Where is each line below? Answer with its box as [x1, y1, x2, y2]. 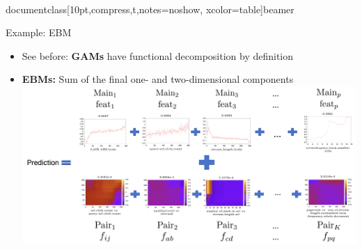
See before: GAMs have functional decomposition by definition [22, 48, 294, 63]
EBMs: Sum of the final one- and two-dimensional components [22, 72, 294, 86]
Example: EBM [6, 25, 72, 40]
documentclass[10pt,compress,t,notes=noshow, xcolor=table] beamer [6, 1, 294, 16]
